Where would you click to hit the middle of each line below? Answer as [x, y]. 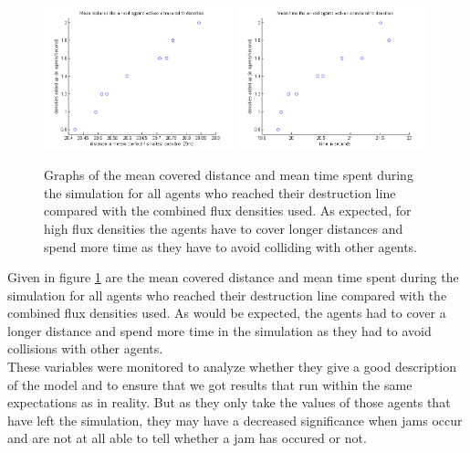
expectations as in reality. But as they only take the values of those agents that [229, 402]
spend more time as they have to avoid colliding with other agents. [231, 246]
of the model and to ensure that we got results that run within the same [210, 384]
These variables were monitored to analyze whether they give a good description [232, 367]
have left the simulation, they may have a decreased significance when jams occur [235, 420]
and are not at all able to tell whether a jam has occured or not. [187, 438]
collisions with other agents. [85, 348]
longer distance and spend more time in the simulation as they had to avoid [219, 330]
